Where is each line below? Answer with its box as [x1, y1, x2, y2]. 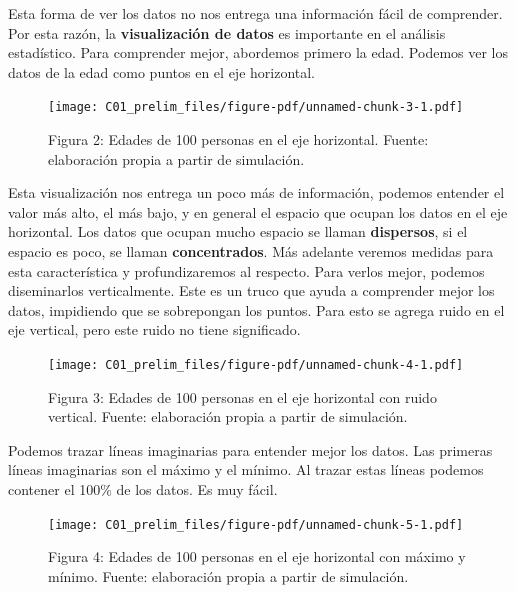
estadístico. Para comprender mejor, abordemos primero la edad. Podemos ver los [8, 42, 509, 63]
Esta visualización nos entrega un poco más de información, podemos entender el [8, 182, 505, 203]
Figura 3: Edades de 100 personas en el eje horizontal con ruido [48, 386, 437, 407]
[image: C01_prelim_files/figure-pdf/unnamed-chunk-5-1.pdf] [48, 517, 464, 532]
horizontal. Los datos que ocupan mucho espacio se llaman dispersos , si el [8, 221, 468, 242]
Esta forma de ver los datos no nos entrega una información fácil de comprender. [8, 3, 503, 23]
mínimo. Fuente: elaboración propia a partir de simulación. [48, 565, 409, 586]
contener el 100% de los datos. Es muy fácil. [8, 479, 278, 499]
